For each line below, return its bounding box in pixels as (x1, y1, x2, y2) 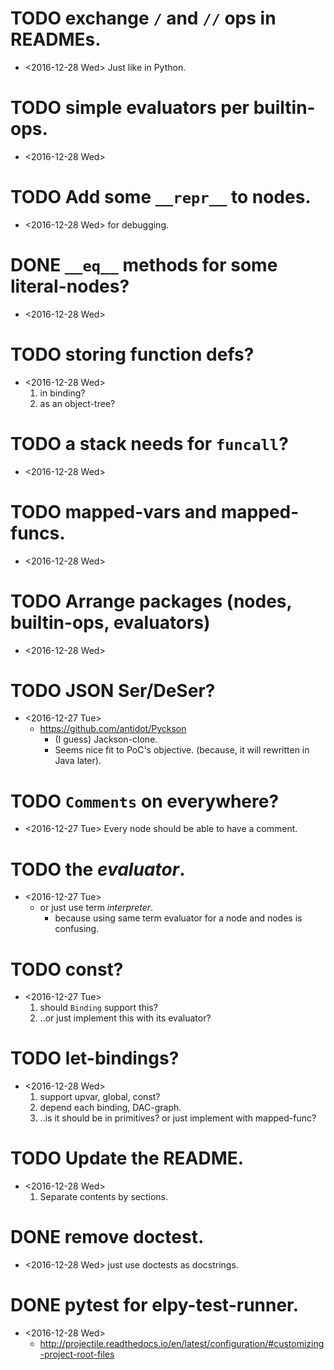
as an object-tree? (39, 397, 116, 409)
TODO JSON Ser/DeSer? (10, 679, 216, 702)
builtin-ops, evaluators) (10, 611, 211, 634)
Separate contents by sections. (39, 1191, 169, 1203)
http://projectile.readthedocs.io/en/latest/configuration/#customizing (39, 1338, 325, 1349)
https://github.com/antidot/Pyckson (39, 723, 187, 735)
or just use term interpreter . (39, 902, 154, 914)
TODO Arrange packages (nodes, (10, 590, 293, 612)
